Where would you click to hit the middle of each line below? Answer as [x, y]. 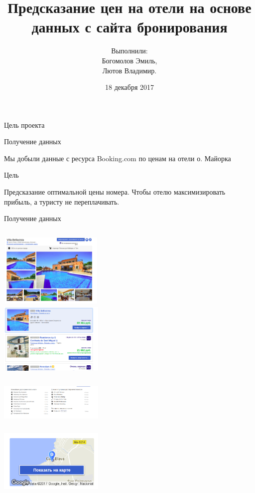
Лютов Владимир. [129, 70]
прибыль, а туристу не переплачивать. [62, 201]
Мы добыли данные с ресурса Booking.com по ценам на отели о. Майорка [118, 158]
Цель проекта [24, 124]
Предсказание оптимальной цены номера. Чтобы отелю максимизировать [115, 192]
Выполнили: [129, 51]
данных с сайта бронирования [129, 27]
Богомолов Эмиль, [129, 60]
